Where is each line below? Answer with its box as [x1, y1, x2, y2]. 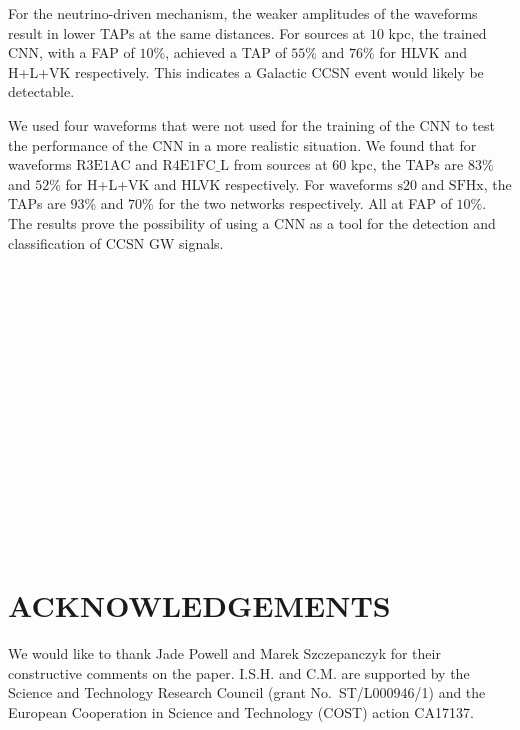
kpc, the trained [388, 22, 487, 43]
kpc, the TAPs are [350, 154, 464, 175]
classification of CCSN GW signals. [8, 232, 224, 253]
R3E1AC [76, 159, 131, 174]
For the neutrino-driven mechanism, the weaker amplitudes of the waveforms [8, 3, 478, 23]
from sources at [233, 154, 328, 175]
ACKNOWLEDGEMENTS [8, 585, 391, 626]
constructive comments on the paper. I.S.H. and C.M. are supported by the [8, 662, 470, 683]
